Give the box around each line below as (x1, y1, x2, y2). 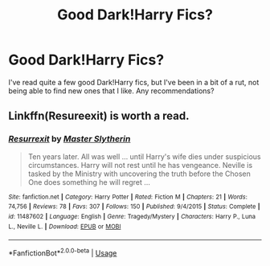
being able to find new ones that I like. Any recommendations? (8, 86, 215, 96)
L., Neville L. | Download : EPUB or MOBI (8, 223, 121, 231)
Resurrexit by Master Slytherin (8, 133, 131, 145)
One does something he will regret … (27, 177, 151, 186)
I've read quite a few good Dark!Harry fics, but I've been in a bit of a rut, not (8, 77, 260, 87)
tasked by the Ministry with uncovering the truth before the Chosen (27, 169, 252, 178)
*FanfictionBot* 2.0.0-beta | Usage (8, 247, 117, 258)
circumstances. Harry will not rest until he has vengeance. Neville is (27, 160, 253, 170)
